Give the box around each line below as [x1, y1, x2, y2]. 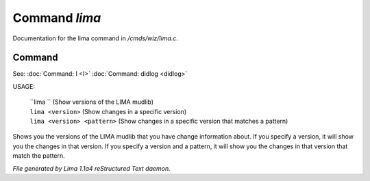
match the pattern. [12, 152, 65, 160]
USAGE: [12, 82, 36, 90]
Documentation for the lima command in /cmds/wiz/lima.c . [12, 34, 178, 42]
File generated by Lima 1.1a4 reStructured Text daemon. [12, 164, 171, 172]
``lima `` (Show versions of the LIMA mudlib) [29, 98, 154, 106]
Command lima [12, 10, 101, 25]
